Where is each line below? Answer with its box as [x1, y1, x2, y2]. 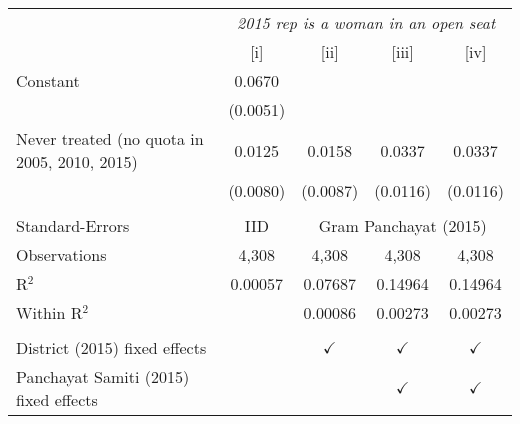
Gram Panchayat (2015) [318, 214, 487, 237]
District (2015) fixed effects [16, 336, 207, 359]
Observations [16, 243, 107, 266]
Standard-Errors [16, 214, 130, 237]
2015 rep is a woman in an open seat [237, 11, 496, 34]
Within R [16, 301, 83, 324]
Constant [16, 69, 80, 92]
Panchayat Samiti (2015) [16, 365, 190, 388]
